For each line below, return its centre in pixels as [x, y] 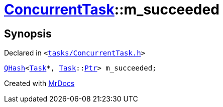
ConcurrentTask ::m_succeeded [112, 9]
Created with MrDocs [39, 83]
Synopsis [28, 33]
